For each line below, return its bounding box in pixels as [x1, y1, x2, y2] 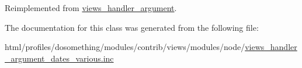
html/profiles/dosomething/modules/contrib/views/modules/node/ [5, 41, 245, 53]
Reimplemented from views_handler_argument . [5, 2, 177, 13]
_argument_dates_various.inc [5, 52, 114, 64]
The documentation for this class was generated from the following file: [5, 21, 259, 33]
